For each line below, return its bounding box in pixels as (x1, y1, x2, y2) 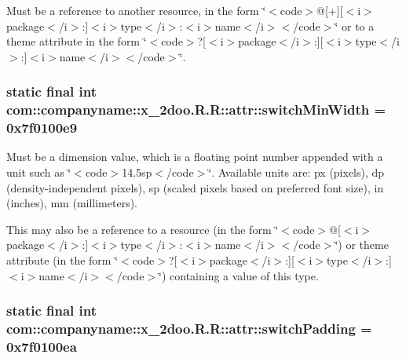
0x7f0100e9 (6, 118, 78, 137)
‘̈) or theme (335, 236, 389, 253)
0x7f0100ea (6, 336, 77, 356)
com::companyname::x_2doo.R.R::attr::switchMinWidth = (6, 100, 386, 119)
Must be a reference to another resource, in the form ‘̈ (6, 2, 266, 18)
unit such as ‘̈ (6, 164, 71, 181)
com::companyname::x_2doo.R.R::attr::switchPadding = (6, 319, 372, 338)
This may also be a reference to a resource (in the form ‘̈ (6, 221, 279, 237)
